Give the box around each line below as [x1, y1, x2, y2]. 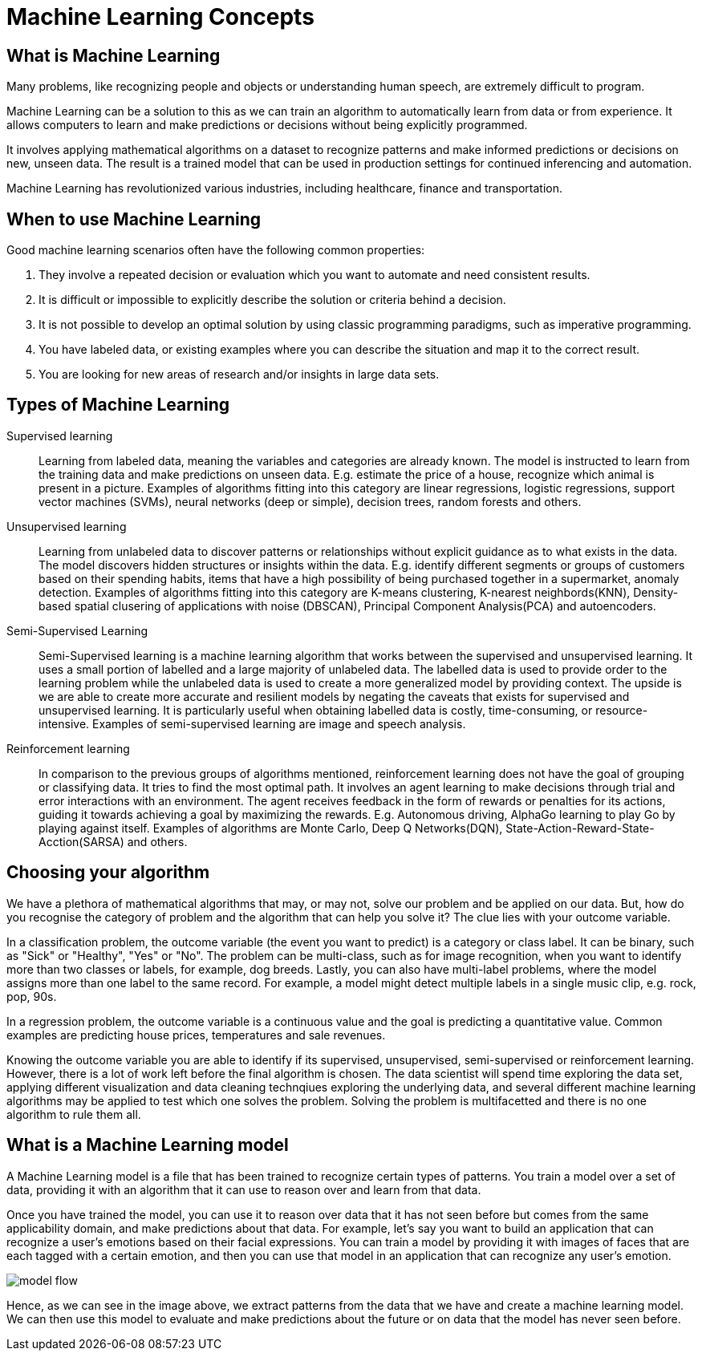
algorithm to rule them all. [6, 1107, 141, 1121]
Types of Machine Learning [6, 395, 230, 415]
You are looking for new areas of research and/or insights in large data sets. [39, 367, 440, 382]
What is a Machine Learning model [6, 1135, 289, 1156]
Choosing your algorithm [6, 862, 210, 883]
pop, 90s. [6, 989, 57, 1003]
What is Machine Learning [6, 45, 221, 66]
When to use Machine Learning [6, 209, 262, 229]
